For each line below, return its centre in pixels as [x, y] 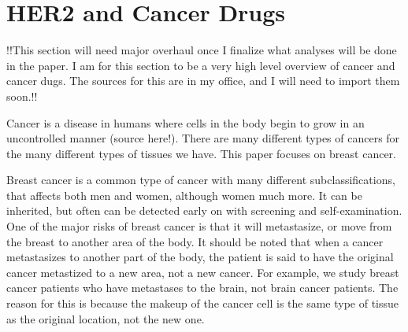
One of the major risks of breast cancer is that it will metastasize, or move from [199, 226]
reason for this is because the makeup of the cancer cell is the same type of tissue [203, 303]
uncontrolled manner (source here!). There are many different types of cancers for [203, 138]
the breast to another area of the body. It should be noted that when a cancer [195, 241]
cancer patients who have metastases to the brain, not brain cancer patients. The [202, 288]
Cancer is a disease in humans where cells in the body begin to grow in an [185, 122]
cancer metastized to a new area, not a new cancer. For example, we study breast [203, 272]
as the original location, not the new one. [106, 318]
